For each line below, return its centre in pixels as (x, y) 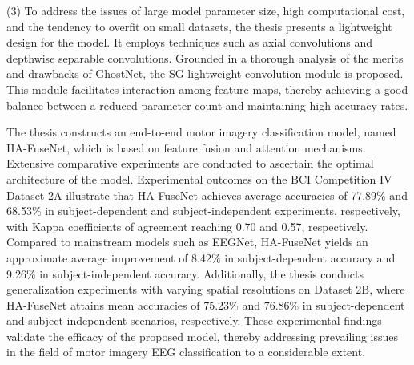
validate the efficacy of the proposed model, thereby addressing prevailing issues (203, 336)
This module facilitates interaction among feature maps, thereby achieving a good (207, 89)
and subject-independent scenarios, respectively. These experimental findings (194, 320)
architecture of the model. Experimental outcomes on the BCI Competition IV (199, 178)
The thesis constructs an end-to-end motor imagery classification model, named (201, 132)
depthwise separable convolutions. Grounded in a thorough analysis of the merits (205, 57)
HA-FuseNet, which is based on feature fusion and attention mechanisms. (186, 147)
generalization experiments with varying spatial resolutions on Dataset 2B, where (206, 289)
